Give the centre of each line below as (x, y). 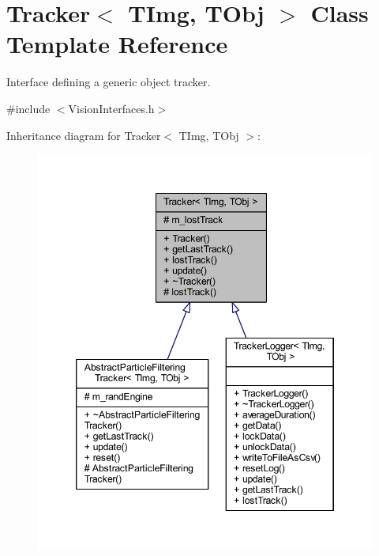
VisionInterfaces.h (111, 108)
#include (28, 108)
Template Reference (117, 44)
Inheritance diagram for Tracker (84, 135)
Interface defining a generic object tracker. (109, 82)
